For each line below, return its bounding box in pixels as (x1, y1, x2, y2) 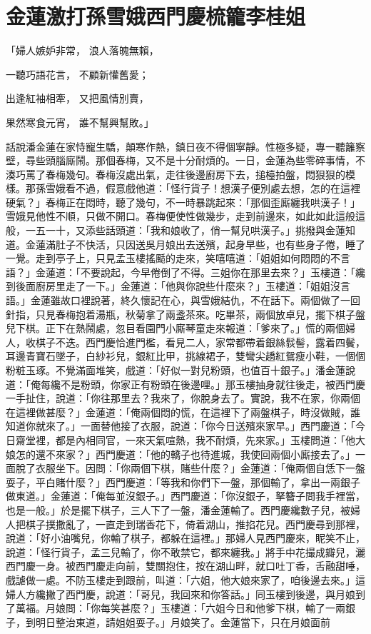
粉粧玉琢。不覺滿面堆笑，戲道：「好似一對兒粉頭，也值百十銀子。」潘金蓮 (6, 363, 345, 377)
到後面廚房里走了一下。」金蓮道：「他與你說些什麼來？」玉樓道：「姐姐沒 (6, 278, 340, 293)
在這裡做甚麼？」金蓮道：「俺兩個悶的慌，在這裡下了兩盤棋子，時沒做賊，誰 (6, 404, 360, 419)
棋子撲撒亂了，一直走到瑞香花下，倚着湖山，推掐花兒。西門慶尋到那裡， (25, 516, 365, 531)
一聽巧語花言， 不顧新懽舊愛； (6, 66, 149, 81)
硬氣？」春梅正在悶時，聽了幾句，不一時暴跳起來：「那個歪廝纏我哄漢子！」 (6, 194, 360, 209)
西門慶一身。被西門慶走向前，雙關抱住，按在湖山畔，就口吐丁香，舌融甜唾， (6, 558, 365, 573)
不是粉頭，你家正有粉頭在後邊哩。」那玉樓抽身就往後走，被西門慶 (60, 376, 365, 391)
